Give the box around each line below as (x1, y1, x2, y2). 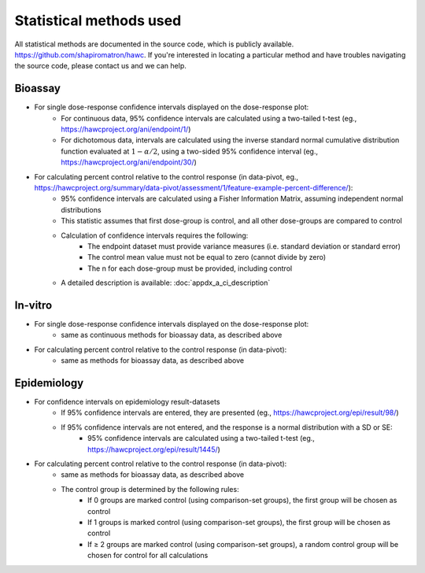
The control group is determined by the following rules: (61, 484, 239, 494)
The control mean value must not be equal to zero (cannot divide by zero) (87, 253, 327, 262)
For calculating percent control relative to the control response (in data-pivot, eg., (34, 172, 299, 181)
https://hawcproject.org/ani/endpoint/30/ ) (61, 157, 197, 167)
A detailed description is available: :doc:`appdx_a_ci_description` (61, 278, 271, 287)
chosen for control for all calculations (87, 551, 209, 560)
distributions (61, 205, 102, 214)
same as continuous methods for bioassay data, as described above (61, 331, 283, 340)
